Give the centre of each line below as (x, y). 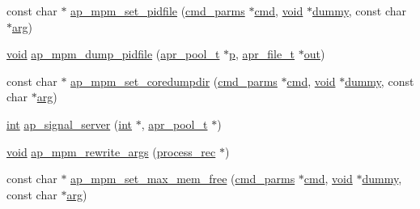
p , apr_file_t (262, 54)
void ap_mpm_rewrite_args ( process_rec (111, 151)
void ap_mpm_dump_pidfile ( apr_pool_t (113, 54)
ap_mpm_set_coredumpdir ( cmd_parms (174, 81)
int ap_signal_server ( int (70, 124)
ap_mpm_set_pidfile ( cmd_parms (158, 11)
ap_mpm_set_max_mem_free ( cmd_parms (183, 179)
